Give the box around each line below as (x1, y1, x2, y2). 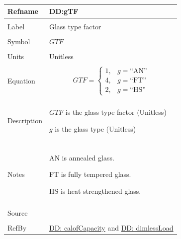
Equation (7, 75, 35, 85)
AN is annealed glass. (49, 152, 114, 162)
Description (7, 115, 42, 125)
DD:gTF (49, 5, 79, 16)
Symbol (7, 36, 30, 46)
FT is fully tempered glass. (49, 169, 131, 179)
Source (7, 207, 28, 218)
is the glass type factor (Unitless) (65, 106, 167, 117)
